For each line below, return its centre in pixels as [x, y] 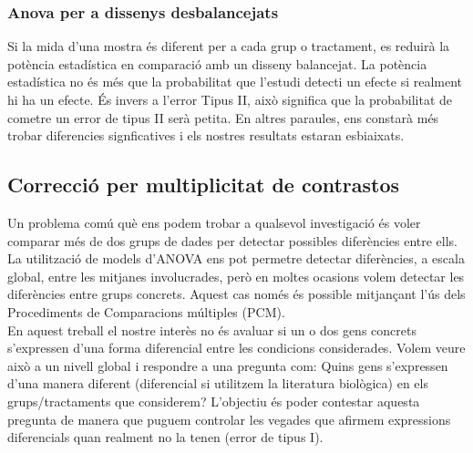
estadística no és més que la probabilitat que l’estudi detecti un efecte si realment [235, 82]
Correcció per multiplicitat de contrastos [204, 185]
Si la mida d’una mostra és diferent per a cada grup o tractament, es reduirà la [229, 46]
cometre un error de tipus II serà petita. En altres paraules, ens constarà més [223, 117]
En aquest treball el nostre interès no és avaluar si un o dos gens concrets [212, 329]
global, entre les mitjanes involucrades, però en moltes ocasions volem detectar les [236, 276]
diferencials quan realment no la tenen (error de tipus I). [165, 437]
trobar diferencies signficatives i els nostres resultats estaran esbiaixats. [206, 135]
